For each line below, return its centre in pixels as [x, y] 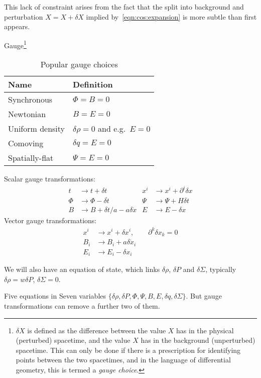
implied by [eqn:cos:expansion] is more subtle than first [171, 16]
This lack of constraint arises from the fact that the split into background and [124, 7]
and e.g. [112, 129]
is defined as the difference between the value [97, 330]
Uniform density [37, 129]
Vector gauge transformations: [50, 220]
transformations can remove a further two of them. [82, 305]
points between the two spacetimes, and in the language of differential [123, 360]
